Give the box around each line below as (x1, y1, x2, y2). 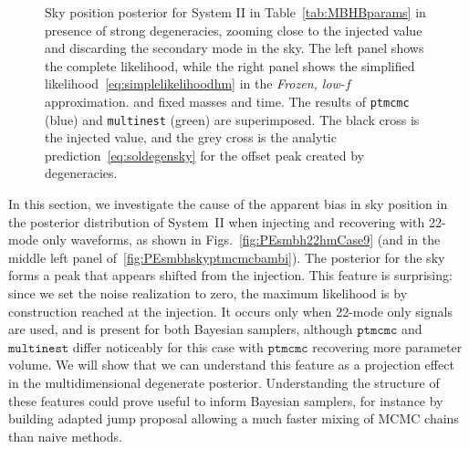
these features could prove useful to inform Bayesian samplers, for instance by (8, 391, 443, 410)
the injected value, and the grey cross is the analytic (45, 128, 337, 147)
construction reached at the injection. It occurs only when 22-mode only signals (8, 301, 453, 320)
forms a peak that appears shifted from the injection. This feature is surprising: (8, 266, 453, 285)
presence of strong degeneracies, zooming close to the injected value (45, 20, 422, 39)
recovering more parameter (312, 337, 463, 356)
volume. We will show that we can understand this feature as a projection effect (8, 355, 454, 374)
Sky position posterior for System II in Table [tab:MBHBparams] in (45, 3, 426, 21)
